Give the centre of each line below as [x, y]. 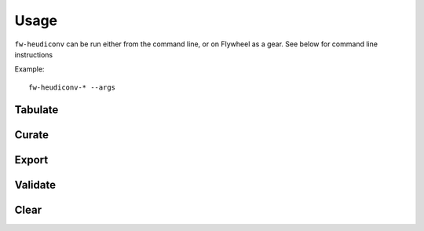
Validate [35, 185]
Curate [32, 135]
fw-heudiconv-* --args [72, 87]
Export [31, 160]
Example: [29, 69]
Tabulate [37, 110]
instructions [34, 54]
